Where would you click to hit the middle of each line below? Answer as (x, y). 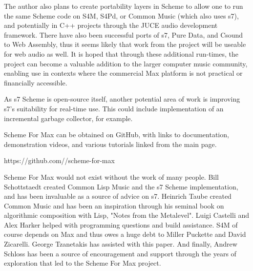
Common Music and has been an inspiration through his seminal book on (114, 205)
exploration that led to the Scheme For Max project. (83, 263)
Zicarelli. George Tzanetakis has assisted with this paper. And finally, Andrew (121, 244)
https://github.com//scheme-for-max (59, 160)
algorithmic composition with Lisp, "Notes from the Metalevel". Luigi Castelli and (127, 215)
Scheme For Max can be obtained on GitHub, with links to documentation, (116, 135)
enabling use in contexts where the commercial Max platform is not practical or (123, 73)
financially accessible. (36, 82)
